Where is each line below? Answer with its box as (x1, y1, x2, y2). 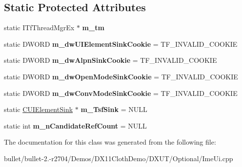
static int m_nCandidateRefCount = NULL (4, 120, 147, 130)
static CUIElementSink (4, 104, 73, 114)
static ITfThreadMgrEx (4, 22, 75, 33)
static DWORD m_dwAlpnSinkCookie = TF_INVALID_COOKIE (4, 55, 217, 65)
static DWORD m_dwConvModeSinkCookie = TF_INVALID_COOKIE (4, 88, 238, 98)
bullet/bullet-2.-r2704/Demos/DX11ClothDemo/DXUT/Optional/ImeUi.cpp (4, 153, 233, 163)
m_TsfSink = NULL (81, 104, 147, 114)
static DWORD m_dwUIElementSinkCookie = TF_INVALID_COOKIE (4, 38, 238, 49)
